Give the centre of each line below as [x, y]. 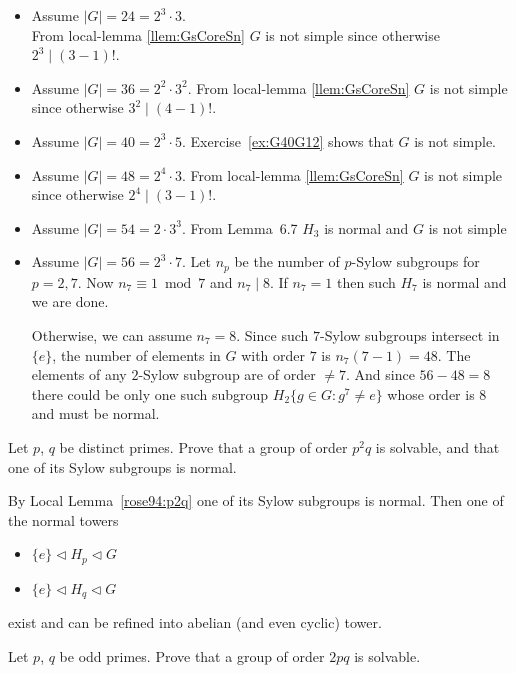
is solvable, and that [437, 446]
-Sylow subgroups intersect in [409, 334]
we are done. [70, 301]
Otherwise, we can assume [111, 334]
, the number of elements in [136, 354]
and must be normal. [95, 413]
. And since [380, 374]
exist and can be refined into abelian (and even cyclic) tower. [195, 622]
